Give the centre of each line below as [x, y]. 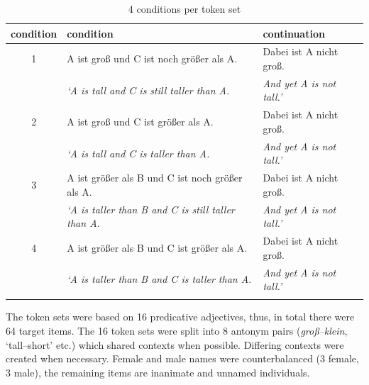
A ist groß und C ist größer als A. [140, 122]
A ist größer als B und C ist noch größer [155, 178]
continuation [294, 33]
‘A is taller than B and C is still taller [151, 209]
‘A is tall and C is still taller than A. [148, 90]
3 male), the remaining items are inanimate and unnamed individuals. [158, 372]
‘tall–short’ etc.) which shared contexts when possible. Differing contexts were [175, 344]
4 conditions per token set [184, 9]
